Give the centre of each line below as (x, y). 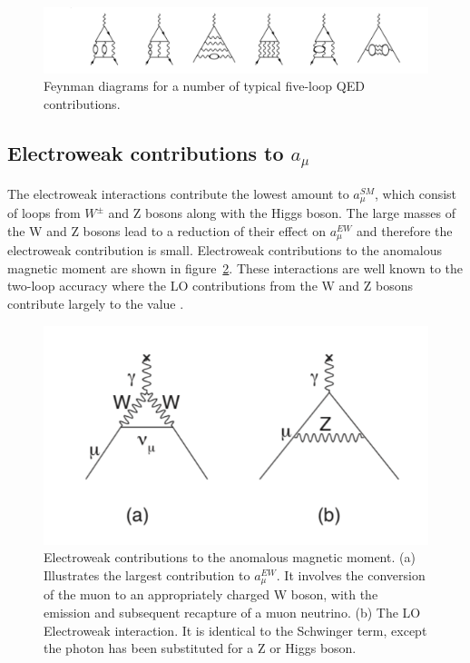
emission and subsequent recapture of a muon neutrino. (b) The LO (232, 613)
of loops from (44, 213)
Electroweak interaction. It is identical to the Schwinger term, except (235, 630)
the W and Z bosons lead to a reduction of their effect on (166, 230)
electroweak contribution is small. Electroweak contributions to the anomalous (225, 250)
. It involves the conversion (351, 575)
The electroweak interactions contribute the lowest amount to (178, 193)
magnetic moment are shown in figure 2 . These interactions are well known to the (235, 267)
